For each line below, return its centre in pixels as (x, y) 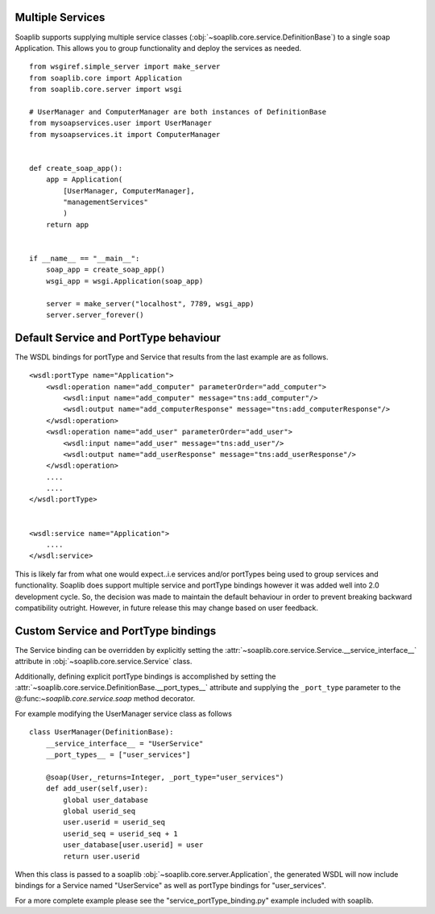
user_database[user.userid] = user (133, 845)
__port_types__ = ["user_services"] (118, 755)
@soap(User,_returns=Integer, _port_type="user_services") (165, 777)
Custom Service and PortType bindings (116, 631)
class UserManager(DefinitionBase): (101, 732)
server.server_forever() (95, 315)
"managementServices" (106, 202)
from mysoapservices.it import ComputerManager (125, 134)
